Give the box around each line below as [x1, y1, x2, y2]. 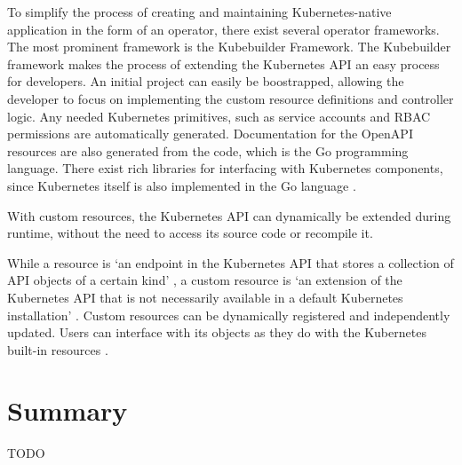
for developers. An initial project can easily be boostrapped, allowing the [7, 72, 404, 91]
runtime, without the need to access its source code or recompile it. [7, 224, 373, 242]
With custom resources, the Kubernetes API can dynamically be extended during [7, 206, 451, 225]
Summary [7, 392, 128, 429]
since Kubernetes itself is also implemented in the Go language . [7, 176, 356, 194]
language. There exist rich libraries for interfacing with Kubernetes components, [7, 159, 443, 177]
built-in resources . [7, 340, 108, 359]
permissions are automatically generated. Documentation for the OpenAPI [7, 124, 413, 143]
